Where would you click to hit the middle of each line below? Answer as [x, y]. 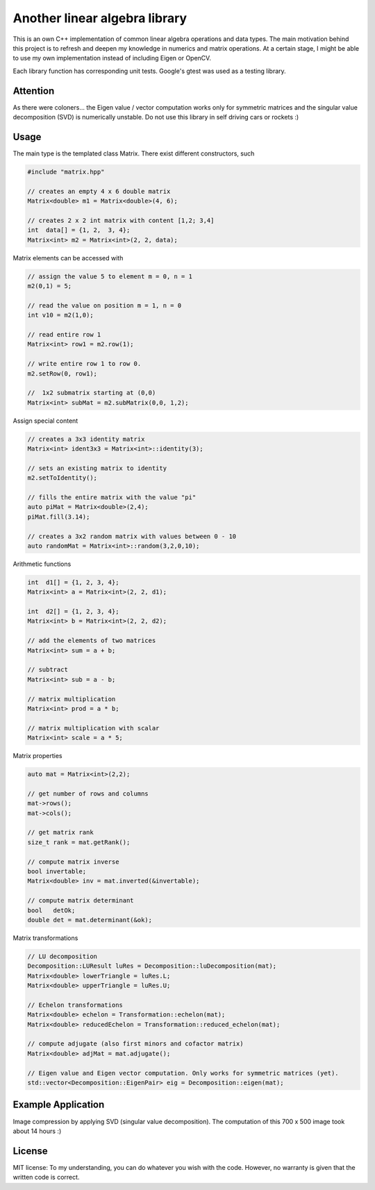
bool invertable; [57, 872]
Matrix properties [37, 756]
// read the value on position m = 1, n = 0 [105, 305]
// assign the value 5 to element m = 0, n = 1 [110, 276]
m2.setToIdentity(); [62, 478]
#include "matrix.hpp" [66, 171]
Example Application [59, 1105]
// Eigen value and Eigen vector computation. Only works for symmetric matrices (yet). [183, 1073]
